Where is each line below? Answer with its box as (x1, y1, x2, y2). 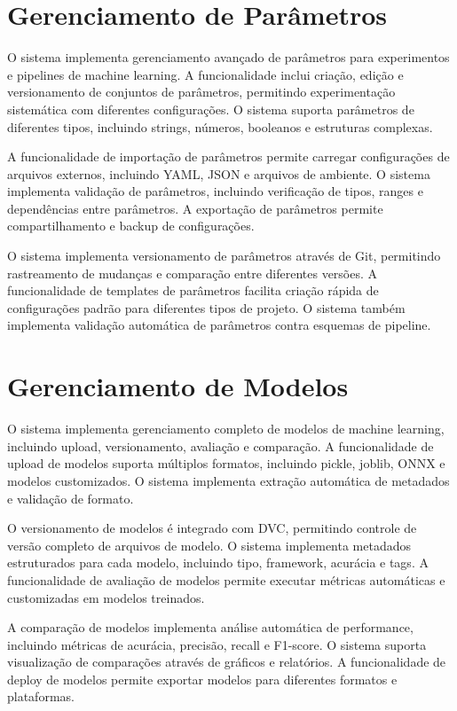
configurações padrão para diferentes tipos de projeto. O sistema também (7, 298, 406, 316)
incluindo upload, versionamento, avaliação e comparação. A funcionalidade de (7, 436, 434, 455)
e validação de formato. (7, 488, 134, 507)
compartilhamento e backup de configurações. (7, 216, 255, 235)
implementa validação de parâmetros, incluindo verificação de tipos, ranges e (7, 182, 423, 200)
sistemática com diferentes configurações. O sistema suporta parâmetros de (7, 99, 414, 118)
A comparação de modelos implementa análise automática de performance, (7, 618, 414, 637)
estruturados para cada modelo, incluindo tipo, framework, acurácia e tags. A (7, 553, 429, 572)
